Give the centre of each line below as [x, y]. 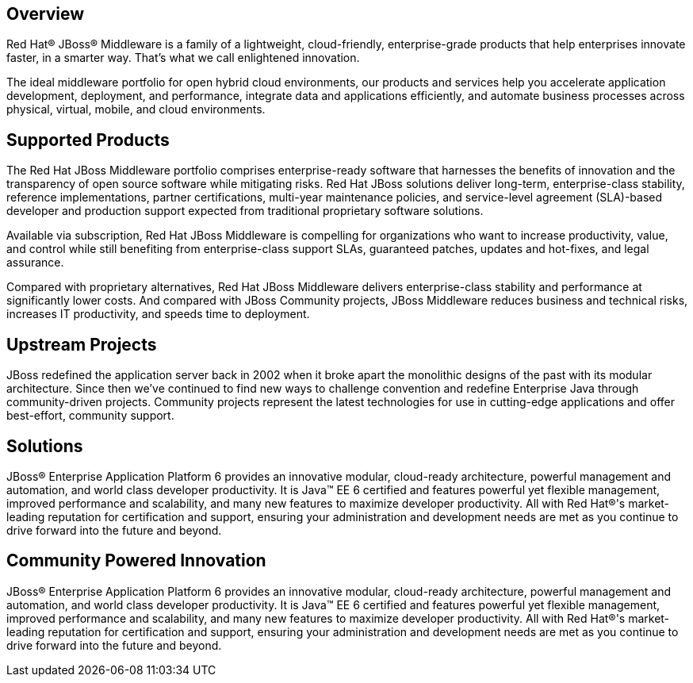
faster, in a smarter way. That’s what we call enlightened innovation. [183, 58]
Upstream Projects [82, 344]
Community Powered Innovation [136, 561]
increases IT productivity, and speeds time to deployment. [158, 314]
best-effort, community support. [90, 416]
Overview [46, 14]
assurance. [35, 263]
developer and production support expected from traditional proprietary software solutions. [245, 211]
